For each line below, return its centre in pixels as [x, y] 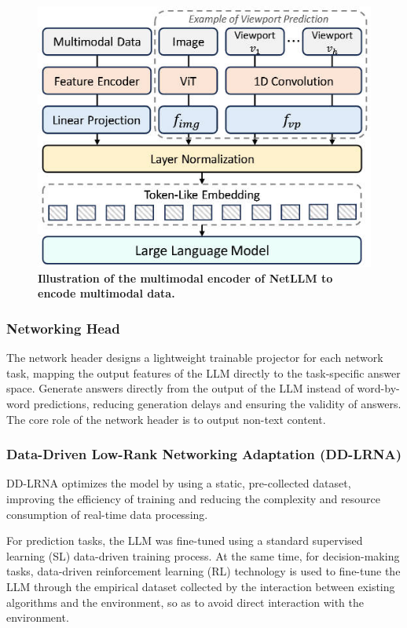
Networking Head [63, 328]
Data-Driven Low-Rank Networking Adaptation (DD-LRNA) [204, 454]
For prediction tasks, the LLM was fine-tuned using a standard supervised [185, 540]
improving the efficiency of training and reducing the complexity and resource [193, 499]
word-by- [378, 388]
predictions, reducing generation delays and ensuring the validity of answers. [217, 404]
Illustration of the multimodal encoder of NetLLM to [185, 277]
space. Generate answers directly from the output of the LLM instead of [180, 388]
